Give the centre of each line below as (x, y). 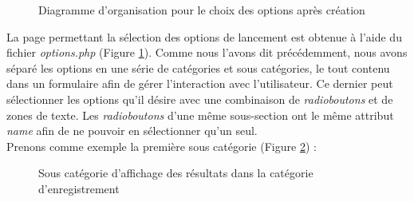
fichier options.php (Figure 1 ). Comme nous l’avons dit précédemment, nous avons (207, 52)
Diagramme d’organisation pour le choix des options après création (202, 10)
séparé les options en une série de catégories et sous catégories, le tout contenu (198, 67)
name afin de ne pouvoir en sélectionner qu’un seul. (132, 131)
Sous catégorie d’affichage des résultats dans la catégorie (176, 173)
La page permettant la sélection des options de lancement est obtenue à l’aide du (204, 36)
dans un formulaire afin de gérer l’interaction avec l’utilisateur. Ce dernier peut (200, 83)
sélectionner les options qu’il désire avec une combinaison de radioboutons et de (200, 99)
